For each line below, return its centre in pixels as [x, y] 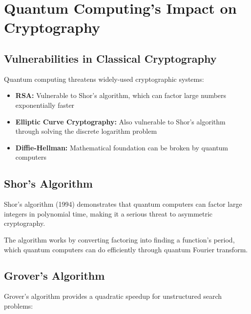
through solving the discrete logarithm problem [86, 131]
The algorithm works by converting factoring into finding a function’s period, [119, 239]
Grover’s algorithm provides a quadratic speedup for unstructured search [113, 296]
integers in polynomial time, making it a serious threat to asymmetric [108, 213]
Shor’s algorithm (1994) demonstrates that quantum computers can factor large [123, 204]
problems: [19, 305]
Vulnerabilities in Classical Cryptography [110, 58]
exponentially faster [45, 105]
